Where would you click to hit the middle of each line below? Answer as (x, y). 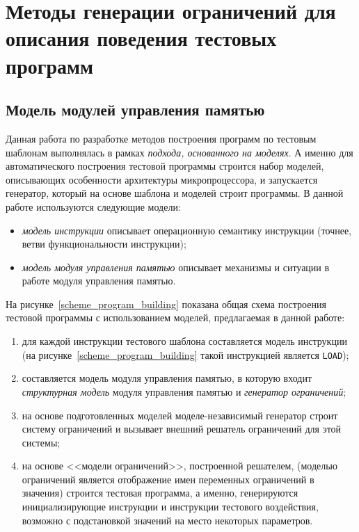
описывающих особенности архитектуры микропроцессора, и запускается (162, 179)
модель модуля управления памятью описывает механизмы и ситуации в (176, 267)
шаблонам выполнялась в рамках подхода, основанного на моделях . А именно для (179, 152)
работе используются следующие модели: (93, 206)
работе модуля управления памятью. (99, 281)
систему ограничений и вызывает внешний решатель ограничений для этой (182, 429)
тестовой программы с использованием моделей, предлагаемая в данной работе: (175, 317)
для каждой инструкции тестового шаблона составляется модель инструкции (184, 341)
